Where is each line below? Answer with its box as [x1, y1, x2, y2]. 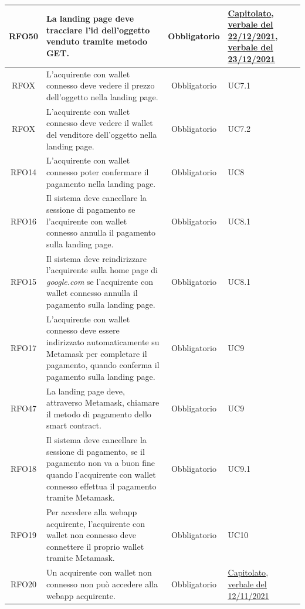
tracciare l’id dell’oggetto [46, 23, 150, 36]
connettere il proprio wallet [46, 540, 144, 552]
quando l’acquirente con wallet [46, 468, 156, 481]
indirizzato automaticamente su [46, 336, 160, 348]
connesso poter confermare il [46, 165, 149, 178]
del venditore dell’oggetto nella [46, 128, 157, 140]
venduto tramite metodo [46, 35, 148, 47]
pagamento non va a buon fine [46, 457, 155, 469]
